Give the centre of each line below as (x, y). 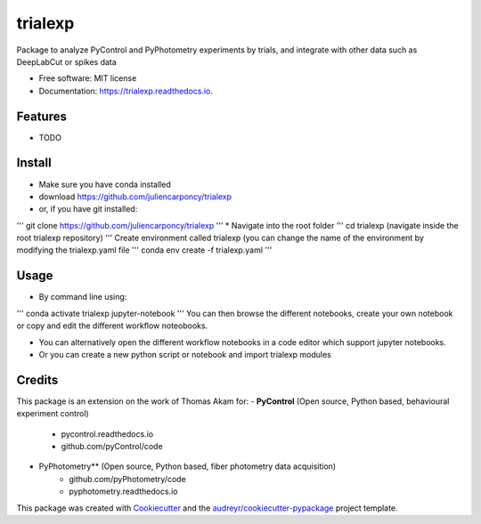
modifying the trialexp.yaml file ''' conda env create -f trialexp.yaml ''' (144, 250)
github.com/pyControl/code (112, 447)
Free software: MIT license (88, 78)
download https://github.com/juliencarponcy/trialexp (135, 197)
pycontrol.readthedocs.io (107, 434)
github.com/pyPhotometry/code (127, 479)
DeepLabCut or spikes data (67, 61)
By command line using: (83, 297)
